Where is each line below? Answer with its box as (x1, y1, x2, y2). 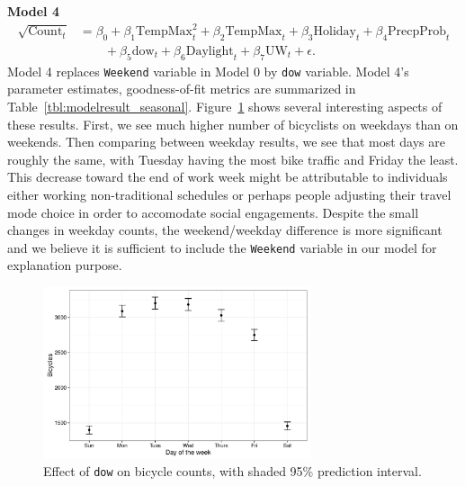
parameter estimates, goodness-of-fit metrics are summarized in (7, 79, 356, 98)
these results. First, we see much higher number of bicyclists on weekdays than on (7, 114, 459, 133)
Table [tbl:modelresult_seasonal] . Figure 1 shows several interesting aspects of (7, 97, 443, 115)
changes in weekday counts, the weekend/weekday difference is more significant (7, 220, 443, 239)
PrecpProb (388, 25, 447, 39)
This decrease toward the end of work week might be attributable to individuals (7, 167, 448, 186)
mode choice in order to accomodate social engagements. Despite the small (7, 202, 419, 221)
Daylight (185, 44, 234, 58)
